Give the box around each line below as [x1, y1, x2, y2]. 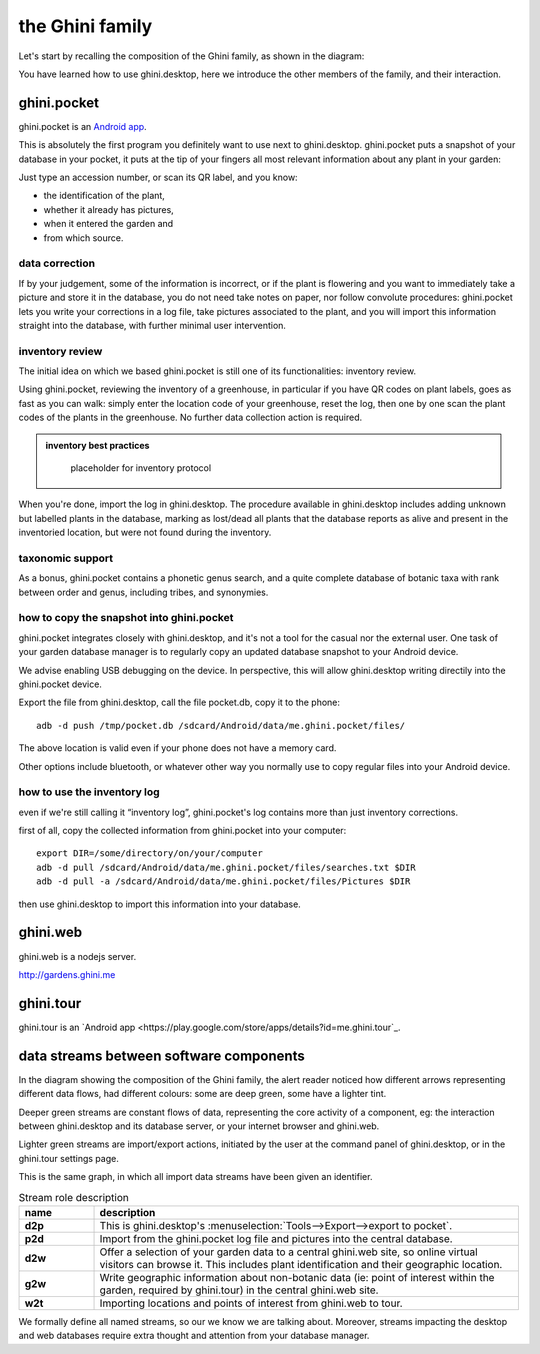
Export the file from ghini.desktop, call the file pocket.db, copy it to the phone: [18, 696, 340, 709]
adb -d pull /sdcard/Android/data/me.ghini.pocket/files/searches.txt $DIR [36, 861, 416, 873]
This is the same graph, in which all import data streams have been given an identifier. [18, 1171, 373, 1183]
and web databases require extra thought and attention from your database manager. [18, 1330, 370, 1342]
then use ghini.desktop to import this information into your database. [18, 898, 302, 910]
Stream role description [18, 1190, 130, 1204]
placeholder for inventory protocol [70, 461, 212, 474]
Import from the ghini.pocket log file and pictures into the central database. [99, 1231, 454, 1245]
